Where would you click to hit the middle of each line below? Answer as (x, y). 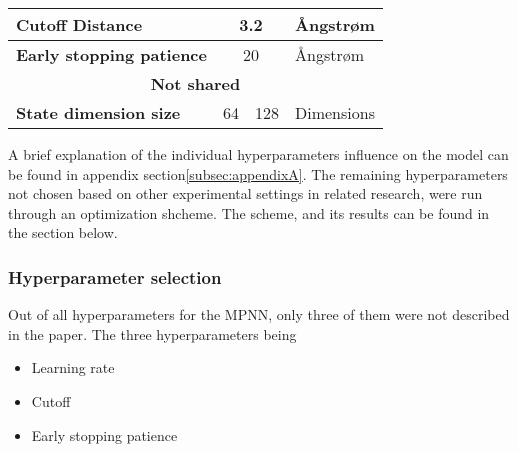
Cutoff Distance (79, 24)
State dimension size (98, 112)
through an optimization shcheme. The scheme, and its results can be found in (249, 212)
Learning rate (73, 367)
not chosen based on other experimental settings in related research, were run (245, 193)
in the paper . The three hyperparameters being (152, 333)
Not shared (195, 83)
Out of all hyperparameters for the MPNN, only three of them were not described (259, 314)
